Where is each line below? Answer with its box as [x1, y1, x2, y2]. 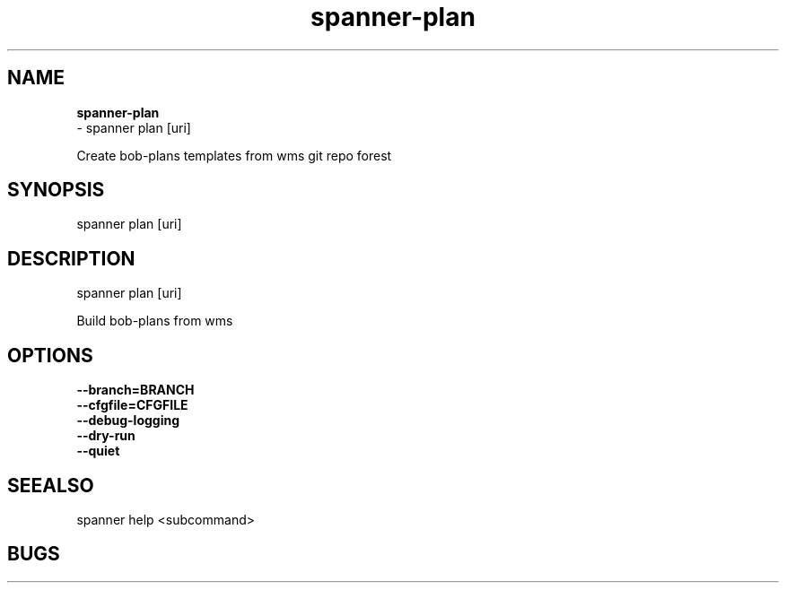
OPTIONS [7, 343, 93, 367]
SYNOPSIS [7, 178, 105, 202]
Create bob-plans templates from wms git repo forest [76, 147, 392, 163]
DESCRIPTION [7, 247, 135, 270]
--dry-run [76, 428, 135, 444]
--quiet [76, 443, 120, 459]
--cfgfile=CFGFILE [76, 397, 188, 413]
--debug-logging [76, 412, 180, 429]
